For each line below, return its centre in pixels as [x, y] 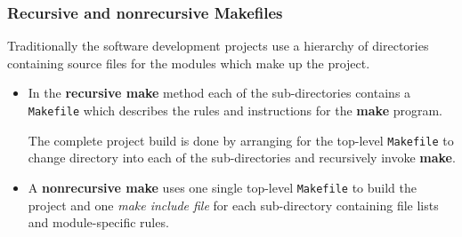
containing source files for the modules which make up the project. [189, 63]
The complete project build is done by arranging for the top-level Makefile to [241, 140]
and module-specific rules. [98, 222]
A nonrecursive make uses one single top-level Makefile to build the [222, 187]
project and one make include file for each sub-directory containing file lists [233, 205]
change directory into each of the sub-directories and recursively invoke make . [242, 158]
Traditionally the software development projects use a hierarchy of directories [218, 46]
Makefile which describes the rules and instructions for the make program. [235, 110]
